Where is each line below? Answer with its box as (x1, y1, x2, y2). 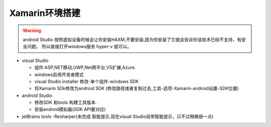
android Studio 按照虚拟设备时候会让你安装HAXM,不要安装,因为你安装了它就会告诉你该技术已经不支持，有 (23, 36, 242, 42)
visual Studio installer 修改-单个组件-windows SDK (34, 78, 139, 84)
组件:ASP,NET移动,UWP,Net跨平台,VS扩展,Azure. (34, 64, 136, 70)
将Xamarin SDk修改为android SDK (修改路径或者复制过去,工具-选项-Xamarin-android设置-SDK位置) (34, 85, 239, 91)
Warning (23, 27, 41, 33)
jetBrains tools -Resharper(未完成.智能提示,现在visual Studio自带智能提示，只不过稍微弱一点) (22, 113, 214, 119)
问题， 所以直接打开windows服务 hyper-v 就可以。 (27, 43, 132, 49)
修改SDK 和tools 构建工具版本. (34, 99, 97, 105)
